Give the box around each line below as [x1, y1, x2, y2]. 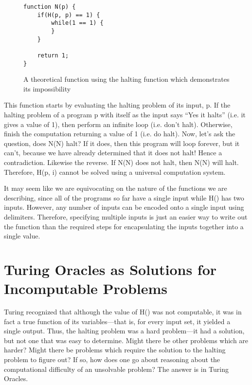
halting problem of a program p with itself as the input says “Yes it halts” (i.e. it [4, 110, 246, 120]
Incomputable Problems [4, 278, 168, 298]
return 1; [37, 52, 69, 59]
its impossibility [23, 83, 71, 93]
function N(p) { [23, 3, 76, 10]
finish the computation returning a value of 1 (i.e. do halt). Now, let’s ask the [4, 128, 235, 139]
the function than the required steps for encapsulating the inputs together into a [4, 221, 244, 231]
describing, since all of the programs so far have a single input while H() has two [4, 192, 244, 202]
